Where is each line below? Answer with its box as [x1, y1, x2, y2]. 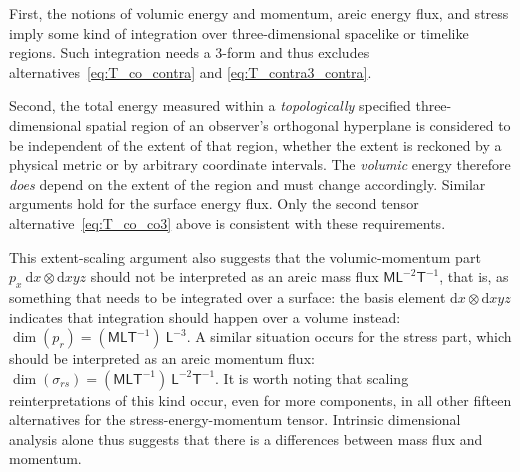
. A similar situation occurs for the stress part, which [186, 326, 512, 347]
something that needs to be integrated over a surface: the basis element [9, 286, 446, 307]
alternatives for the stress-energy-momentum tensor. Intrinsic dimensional [9, 409, 461, 430]
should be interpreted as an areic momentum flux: [9, 348, 315, 369]
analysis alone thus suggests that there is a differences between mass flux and [9, 428, 483, 449]
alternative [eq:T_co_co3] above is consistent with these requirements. [9, 212, 446, 233]
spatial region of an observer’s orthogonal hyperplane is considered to [86, 114, 511, 135]
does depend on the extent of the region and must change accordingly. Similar [9, 173, 486, 194]
